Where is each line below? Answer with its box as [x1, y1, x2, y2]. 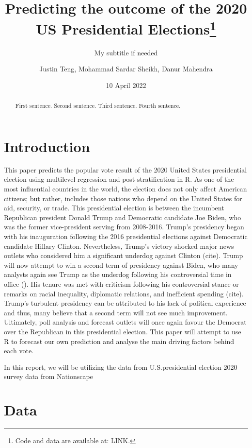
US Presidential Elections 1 [35, 17, 217, 39]
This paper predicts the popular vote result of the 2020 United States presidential [4, 164, 247, 174]
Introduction [4, 136, 90, 156]
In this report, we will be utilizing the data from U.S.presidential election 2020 [4, 362, 237, 372]
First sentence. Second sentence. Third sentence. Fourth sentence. [15, 102, 181, 110]
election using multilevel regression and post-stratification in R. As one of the [4, 174, 234, 184]
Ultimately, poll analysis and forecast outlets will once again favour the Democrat [4, 317, 247, 327]
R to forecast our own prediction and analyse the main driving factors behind [4, 336, 235, 346]
